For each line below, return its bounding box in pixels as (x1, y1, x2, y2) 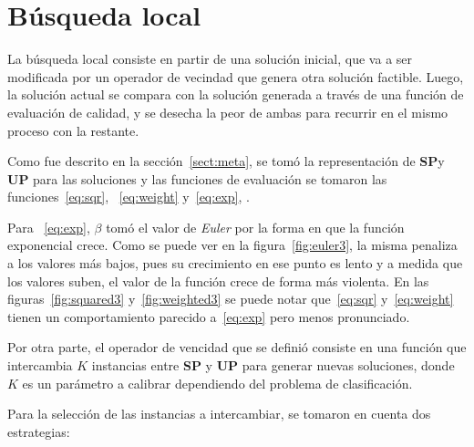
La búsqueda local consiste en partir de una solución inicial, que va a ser (7, 49, 413, 68)
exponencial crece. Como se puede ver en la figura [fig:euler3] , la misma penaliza (7, 235, 458, 255)
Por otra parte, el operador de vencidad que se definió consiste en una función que (7, 338, 467, 357)
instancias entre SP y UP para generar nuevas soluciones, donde (91, 356, 455, 375)
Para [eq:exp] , (7, 217, 90, 236)
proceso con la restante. (7, 120, 139, 140)
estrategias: (7, 421, 70, 441)
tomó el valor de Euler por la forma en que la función (106, 217, 405, 236)
